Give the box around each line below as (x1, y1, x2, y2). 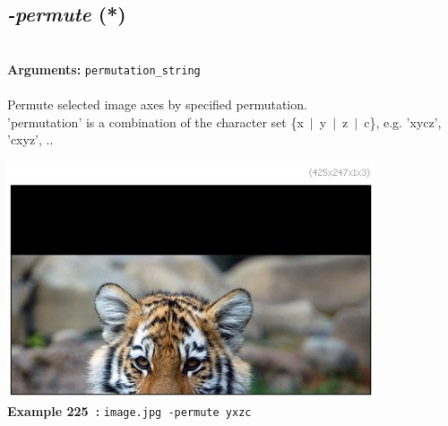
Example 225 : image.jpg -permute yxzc (7, 401, 252, 420)
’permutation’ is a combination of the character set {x (7, 112, 304, 131)
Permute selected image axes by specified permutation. (7, 95, 307, 114)
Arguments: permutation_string (7, 59, 201, 78)
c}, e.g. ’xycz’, (364, 112, 442, 131)
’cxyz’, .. (7, 130, 54, 149)
